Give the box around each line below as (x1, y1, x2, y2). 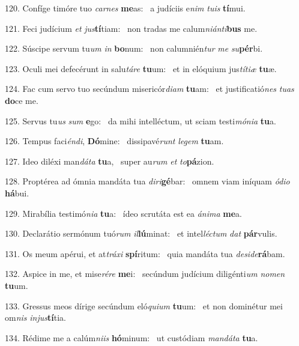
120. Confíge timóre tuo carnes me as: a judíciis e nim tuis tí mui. (5, 2, 246, 14)
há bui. (5, 186, 29, 199)
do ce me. (5, 94, 38, 106)
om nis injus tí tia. (5, 311, 66, 324)
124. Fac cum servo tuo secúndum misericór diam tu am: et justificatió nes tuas (5, 82, 294, 95)
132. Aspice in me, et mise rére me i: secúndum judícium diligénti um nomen (5, 267, 285, 280)
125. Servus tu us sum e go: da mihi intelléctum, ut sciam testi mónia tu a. (5, 114, 276, 127)
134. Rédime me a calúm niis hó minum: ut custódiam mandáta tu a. (5, 331, 258, 344)
